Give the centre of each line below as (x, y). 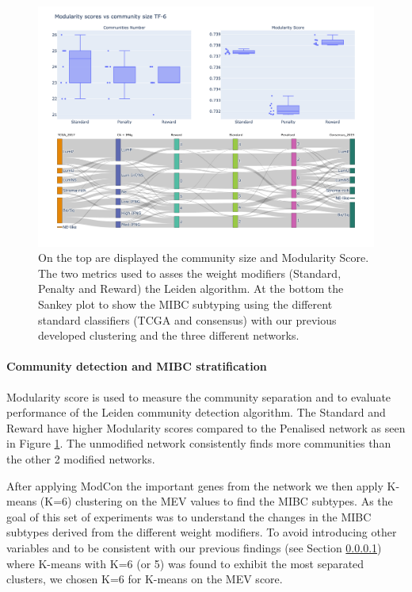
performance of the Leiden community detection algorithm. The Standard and (196, 412)
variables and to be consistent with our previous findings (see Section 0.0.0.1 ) (194, 547)
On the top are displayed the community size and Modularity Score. (204, 258)
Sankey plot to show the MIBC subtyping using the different (185, 304)
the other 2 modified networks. (81, 459)
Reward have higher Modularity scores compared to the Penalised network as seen (206, 427)
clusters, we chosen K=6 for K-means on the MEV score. (145, 579)
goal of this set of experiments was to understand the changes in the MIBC (189, 516)
